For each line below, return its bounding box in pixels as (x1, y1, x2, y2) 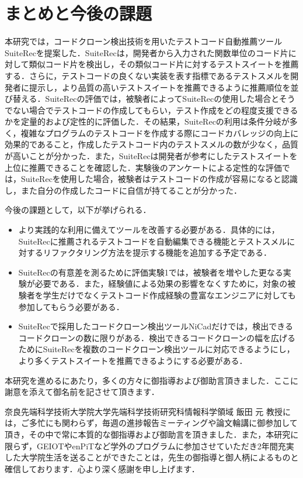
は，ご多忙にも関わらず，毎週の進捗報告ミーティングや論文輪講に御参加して (5, 417, 298, 429)
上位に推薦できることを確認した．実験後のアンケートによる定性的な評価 (5, 161, 282, 173)
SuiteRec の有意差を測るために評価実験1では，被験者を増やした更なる (18, 266, 283, 278)
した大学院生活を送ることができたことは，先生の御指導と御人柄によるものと (5, 451, 299, 463)
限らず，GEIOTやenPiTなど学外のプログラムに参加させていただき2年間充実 (5, 439, 294, 452)
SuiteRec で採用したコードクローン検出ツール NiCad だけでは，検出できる (18, 320, 293, 332)
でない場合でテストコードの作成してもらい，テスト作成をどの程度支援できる (5, 104, 298, 116)
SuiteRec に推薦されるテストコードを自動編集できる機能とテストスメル (18, 235, 287, 247)
